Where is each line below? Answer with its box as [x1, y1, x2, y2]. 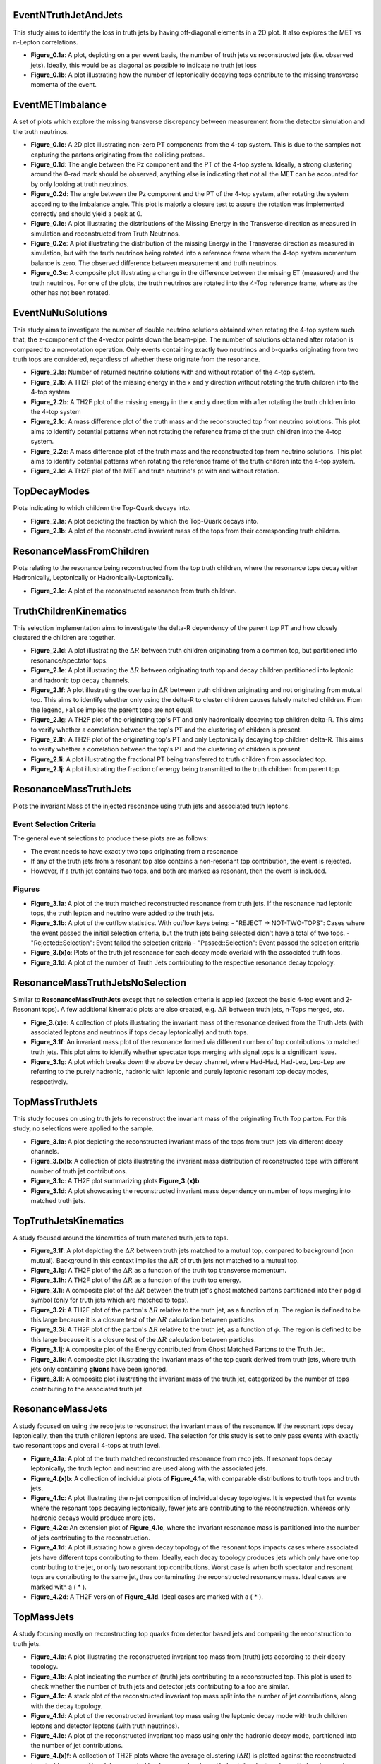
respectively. [30, 1077, 68, 1086]
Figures [13, 884, 40, 894]
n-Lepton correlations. [13, 37, 78, 46]
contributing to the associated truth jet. [30, 1384, 144, 1393]
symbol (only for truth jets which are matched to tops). [30, 1295, 189, 1305]
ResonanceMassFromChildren [13, 545, 150, 557]
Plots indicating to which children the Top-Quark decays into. [13, 504, 191, 512]
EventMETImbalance [13, 99, 107, 111]
